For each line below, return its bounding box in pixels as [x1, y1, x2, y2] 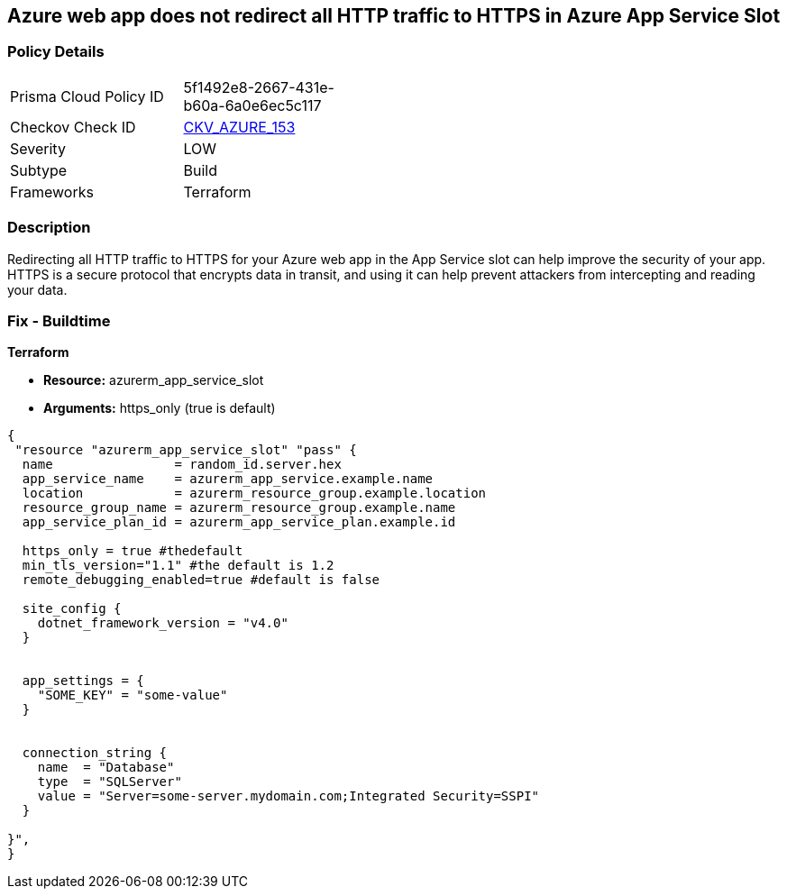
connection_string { [22, 745, 168, 761]
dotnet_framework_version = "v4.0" [37, 616, 288, 631]
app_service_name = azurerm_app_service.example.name [22, 471, 434, 487]
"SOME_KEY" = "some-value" [37, 688, 228, 703]
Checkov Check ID [10, 117, 136, 136]
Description [7, 218, 91, 237]
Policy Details [7, 42, 105, 61]
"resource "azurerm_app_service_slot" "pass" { [14, 443, 357, 458]
